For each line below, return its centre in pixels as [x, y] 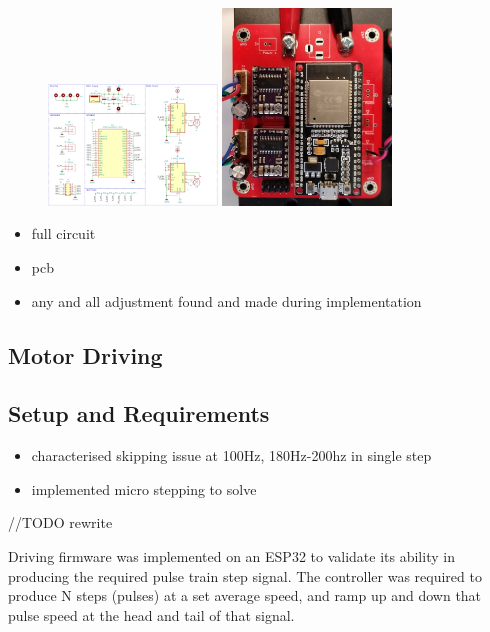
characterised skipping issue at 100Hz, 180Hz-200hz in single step [231, 455]
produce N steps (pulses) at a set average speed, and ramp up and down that [245, 595]
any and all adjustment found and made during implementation [226, 300]
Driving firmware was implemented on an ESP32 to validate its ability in [231, 555]
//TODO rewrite [60, 522]
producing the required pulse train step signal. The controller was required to [245, 575]
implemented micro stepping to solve [144, 488]
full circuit [63, 233]
